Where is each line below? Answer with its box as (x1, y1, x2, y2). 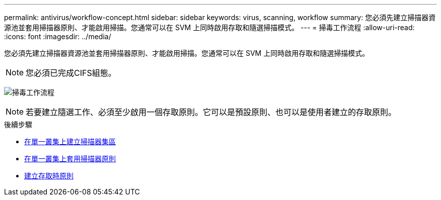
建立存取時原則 (24, 171, 73, 180)
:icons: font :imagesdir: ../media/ (4, 32, 111, 41)
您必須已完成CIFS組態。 (26, 68, 116, 78)
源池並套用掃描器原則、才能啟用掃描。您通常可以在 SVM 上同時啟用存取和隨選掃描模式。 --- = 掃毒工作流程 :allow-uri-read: (4, 23, 415, 32)
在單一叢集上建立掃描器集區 (24, 137, 116, 146)
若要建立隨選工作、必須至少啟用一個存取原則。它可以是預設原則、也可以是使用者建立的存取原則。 (26, 107, 397, 117)
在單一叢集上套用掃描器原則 (24, 154, 116, 163)
